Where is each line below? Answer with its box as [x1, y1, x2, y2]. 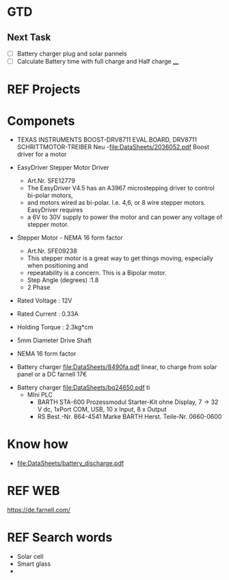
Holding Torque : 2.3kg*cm [16, 323, 94, 331]
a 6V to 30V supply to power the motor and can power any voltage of [27, 213, 223, 221]
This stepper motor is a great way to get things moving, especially [27, 254, 213, 262]
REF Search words [7, 530, 113, 545]
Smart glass [16, 559, 51, 568]
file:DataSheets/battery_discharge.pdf [16, 459, 124, 468]
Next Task [7, 31, 51, 43]
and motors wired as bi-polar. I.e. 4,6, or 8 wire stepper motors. [27, 199, 206, 207]
